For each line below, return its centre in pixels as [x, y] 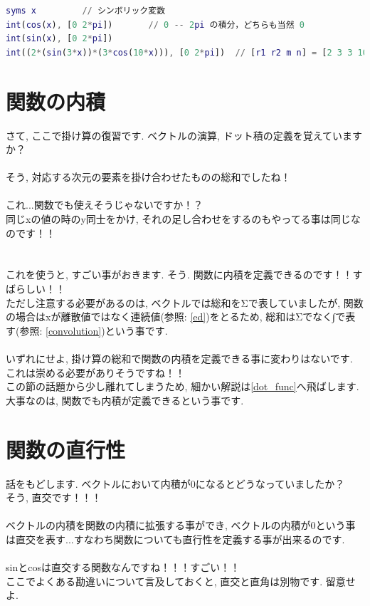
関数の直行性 [66, 449]
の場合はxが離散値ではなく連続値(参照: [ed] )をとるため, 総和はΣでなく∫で [176, 317]
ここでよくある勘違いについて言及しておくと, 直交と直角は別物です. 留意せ [181, 581]
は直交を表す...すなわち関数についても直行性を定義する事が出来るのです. [175, 539]
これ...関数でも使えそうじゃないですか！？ [105, 205]
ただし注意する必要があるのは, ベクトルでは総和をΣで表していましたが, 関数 [185, 302]
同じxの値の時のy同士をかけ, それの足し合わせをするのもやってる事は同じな [183, 219]
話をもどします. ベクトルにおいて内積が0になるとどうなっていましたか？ [175, 483]
